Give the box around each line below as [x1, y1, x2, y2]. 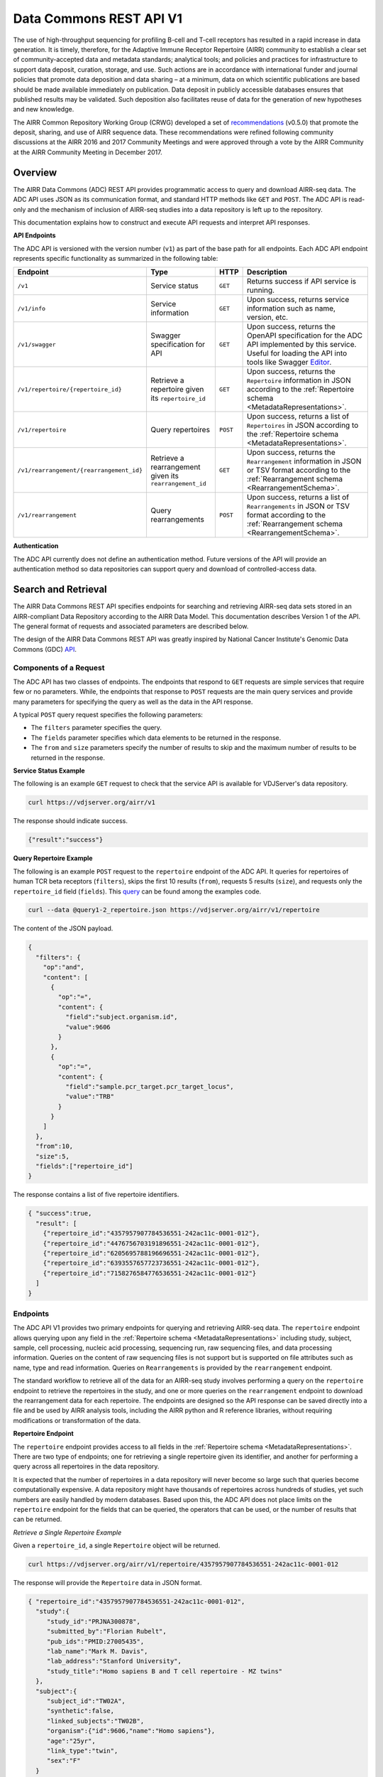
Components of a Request [13, 662, 105, 672]
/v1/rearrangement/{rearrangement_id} [17, 466, 143, 474]
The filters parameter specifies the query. [30, 724, 162, 732]
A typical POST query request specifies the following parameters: [13, 711, 204, 719]
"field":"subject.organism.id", [65, 1013, 178, 1021]
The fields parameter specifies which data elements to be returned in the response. [30, 733, 282, 742]
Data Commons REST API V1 [13, 11, 183, 26]
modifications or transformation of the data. [13, 1416, 141, 1424]
